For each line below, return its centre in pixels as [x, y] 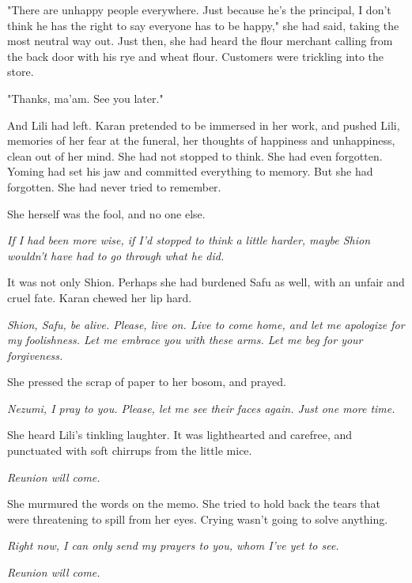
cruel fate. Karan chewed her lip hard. [100, 297]
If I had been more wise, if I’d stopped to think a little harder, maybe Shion [189, 240]
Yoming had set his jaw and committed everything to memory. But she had [190, 171]
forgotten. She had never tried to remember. [114, 186]
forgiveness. [35, 355]
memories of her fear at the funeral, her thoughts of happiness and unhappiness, [201, 140]
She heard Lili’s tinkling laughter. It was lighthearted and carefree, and [180, 435]
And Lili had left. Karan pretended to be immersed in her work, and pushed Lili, [204, 125]
